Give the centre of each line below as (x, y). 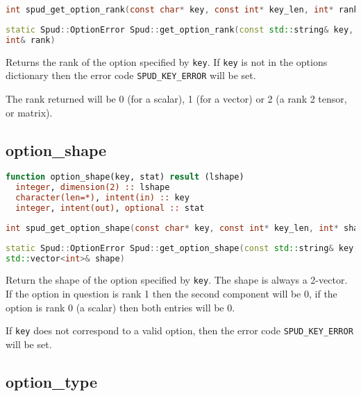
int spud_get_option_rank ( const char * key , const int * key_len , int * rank (182, 10)
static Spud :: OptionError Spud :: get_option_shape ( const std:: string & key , (182, 248)
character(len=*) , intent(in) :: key (102, 198)
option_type (51, 381)
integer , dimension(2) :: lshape (93, 188)
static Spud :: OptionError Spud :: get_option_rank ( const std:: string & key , (180, 29)
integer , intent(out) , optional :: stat (110, 208)
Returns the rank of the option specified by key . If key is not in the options (167, 61)
